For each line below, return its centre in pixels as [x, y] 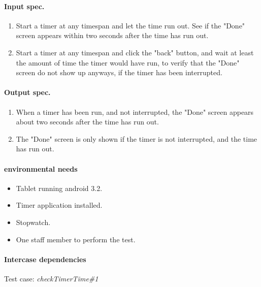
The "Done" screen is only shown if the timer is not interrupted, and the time [137, 138]
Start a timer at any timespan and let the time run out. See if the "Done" [130, 25]
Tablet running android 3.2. [59, 188]
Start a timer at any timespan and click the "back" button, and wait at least [135, 52]
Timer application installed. [59, 205]
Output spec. [27, 92]
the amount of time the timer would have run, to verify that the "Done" [128, 62]
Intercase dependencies [45, 259]
